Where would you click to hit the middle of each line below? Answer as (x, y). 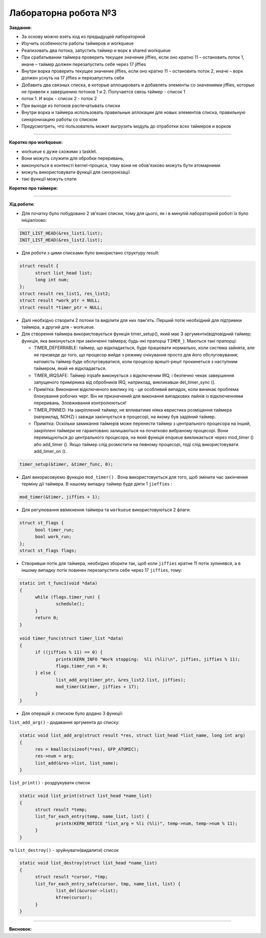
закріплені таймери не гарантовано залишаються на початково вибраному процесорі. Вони (131, 430)
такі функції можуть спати (49, 179)
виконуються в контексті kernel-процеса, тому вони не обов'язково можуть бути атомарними (121, 165)
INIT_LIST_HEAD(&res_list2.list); (61, 240)
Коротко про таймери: (33, 188)
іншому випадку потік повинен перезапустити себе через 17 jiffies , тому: (102, 570)
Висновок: (20, 929)
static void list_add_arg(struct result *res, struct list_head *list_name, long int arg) (133, 735)
